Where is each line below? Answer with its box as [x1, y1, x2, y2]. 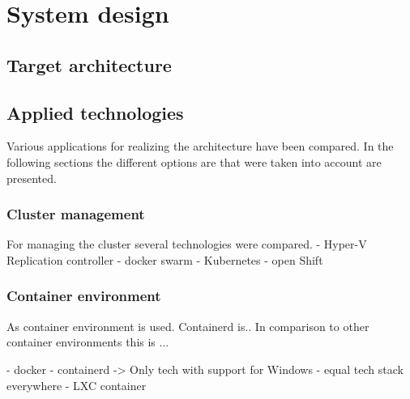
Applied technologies [6, 100, 184, 125]
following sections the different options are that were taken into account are [6, 153, 382, 170]
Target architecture [6, 52, 172, 77]
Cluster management [6, 204, 145, 224]
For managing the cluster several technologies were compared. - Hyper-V [6, 236, 367, 253]
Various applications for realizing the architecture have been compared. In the [6, 138, 394, 155]
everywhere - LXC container [6, 376, 147, 393]
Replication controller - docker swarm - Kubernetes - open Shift [6, 251, 323, 268]
